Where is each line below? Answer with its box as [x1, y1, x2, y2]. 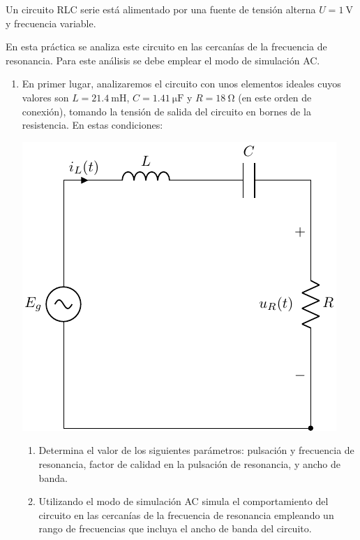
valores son [22, 90, 69, 104]
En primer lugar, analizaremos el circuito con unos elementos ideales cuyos [22, 76, 341, 91]
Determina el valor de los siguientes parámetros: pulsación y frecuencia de [38, 443, 354, 457]
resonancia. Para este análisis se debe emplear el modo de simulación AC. [6, 52, 320, 67]
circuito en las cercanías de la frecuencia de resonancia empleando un [38, 507, 334, 522]
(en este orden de [238, 90, 312, 104]
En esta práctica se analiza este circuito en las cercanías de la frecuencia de [6, 39, 327, 54]
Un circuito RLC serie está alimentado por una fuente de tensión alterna [6, 2, 316, 16]
